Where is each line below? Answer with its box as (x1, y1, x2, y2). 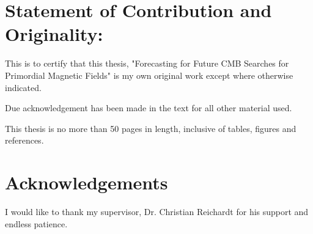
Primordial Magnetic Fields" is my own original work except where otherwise (5, 68, 293, 81)
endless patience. (5, 217, 68, 230)
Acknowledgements (5, 170, 168, 195)
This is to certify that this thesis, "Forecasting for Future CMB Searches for (5, 57, 289, 70)
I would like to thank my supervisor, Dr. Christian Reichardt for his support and (5, 205, 309, 218)
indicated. (5, 81, 42, 93)
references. (5, 134, 44, 147)
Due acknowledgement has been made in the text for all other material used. (5, 101, 292, 114)
